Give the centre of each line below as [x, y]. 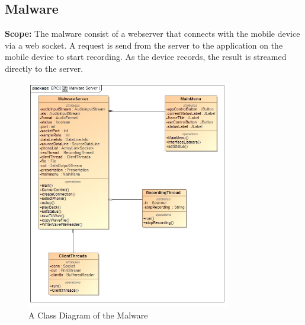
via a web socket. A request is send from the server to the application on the [144, 45]
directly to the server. [44, 68]
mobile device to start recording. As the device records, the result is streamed [146, 57]
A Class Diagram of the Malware [88, 315]
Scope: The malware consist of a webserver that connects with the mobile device [152, 34]
